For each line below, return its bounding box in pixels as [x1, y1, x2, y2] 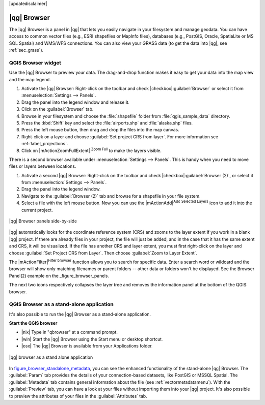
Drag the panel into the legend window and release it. [21, 99, 130, 105]
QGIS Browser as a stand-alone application [9, 301, 114, 308]
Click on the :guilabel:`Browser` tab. [21, 106, 94, 112]
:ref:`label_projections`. [21, 141, 68, 147]
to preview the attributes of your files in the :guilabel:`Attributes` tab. [9, 393, 147, 399]
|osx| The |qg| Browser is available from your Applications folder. [21, 343, 153, 349]
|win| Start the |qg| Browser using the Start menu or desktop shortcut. [21, 336, 163, 342]
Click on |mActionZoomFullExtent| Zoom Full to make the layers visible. [21, 147, 162, 154]
